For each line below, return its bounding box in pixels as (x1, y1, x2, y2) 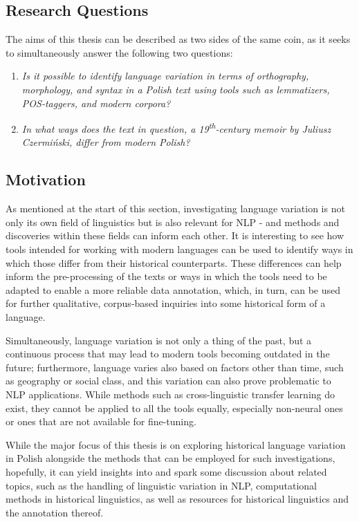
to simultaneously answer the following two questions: (6, 45, 233, 59)
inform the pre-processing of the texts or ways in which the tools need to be (6, 269, 327, 283)
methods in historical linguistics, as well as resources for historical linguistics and (6, 492, 349, 506)
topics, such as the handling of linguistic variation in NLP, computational (6, 478, 317, 492)
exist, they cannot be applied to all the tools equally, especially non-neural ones (6, 400, 343, 415)
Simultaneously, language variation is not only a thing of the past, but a (6, 333, 312, 347)
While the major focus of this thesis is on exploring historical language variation (6, 437, 346, 451)
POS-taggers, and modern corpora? (21, 95, 171, 110)
